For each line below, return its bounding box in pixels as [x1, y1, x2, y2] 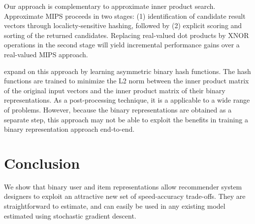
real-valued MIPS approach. [4, 49, 88, 59]
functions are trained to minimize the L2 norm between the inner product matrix [4, 75, 249, 86]
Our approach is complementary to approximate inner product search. [4, 1, 216, 11]
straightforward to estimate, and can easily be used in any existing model [4, 201, 225, 211]
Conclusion [4, 152, 80, 173]
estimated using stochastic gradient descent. [4, 210, 136, 221]
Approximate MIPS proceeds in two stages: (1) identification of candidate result [4, 10, 246, 21]
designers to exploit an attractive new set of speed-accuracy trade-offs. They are [4, 191, 246, 201]
